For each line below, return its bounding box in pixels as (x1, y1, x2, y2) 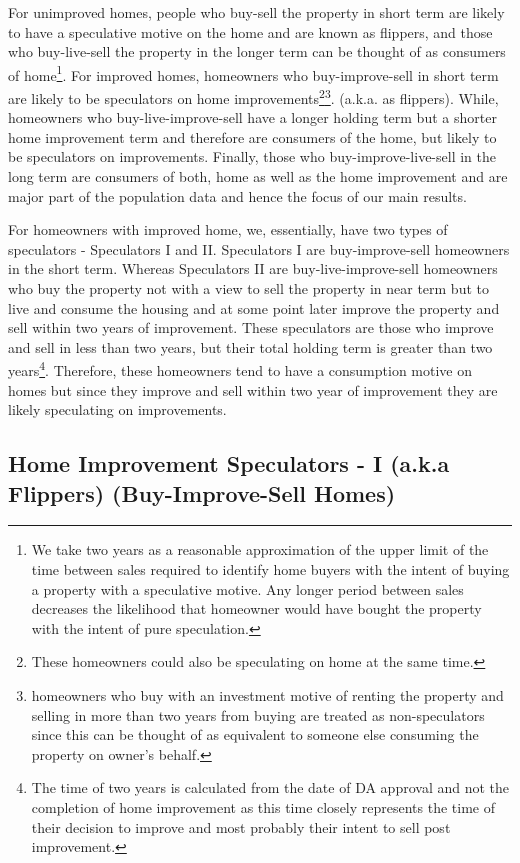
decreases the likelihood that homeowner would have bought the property (31, 598, 482, 619)
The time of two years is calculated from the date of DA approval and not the (31, 777, 509, 798)
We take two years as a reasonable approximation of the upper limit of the (31, 539, 489, 560)
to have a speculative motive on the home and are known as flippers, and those (8, 21, 493, 42)
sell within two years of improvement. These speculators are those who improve (8, 317, 494, 338)
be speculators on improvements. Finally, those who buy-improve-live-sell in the (8, 146, 496, 167)
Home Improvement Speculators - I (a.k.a (8, 448, 450, 479)
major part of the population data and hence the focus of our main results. (8, 185, 467, 206)
